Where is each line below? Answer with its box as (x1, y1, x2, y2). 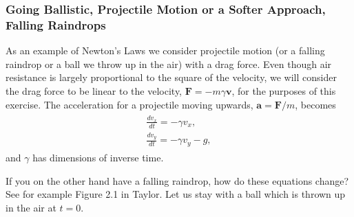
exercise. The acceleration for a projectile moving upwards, (6, 97, 253, 111)
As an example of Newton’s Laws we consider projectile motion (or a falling (6, 43, 325, 58)
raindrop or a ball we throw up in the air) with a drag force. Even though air (6, 56, 332, 71)
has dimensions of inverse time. (32, 150, 164, 164)
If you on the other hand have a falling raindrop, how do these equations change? (6, 173, 349, 187)
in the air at (6, 200, 56, 214)
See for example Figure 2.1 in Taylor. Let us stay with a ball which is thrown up (6, 187, 346, 201)
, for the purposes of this (231, 83, 336, 98)
